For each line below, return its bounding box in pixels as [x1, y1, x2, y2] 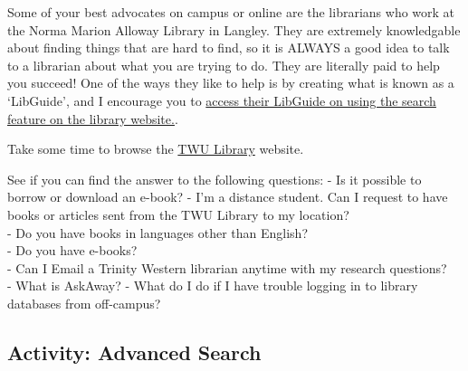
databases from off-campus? [7, 293, 161, 312]
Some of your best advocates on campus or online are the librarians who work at [7, 3, 455, 21]
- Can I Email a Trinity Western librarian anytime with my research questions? [7, 258, 447, 277]
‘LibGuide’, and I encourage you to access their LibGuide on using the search [7, 90, 436, 109]
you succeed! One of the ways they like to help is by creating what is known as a [7, 73, 454, 92]
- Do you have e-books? [7, 241, 138, 260]
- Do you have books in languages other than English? [7, 223, 309, 242]
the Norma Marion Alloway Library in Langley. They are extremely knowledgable [7, 20, 461, 39]
